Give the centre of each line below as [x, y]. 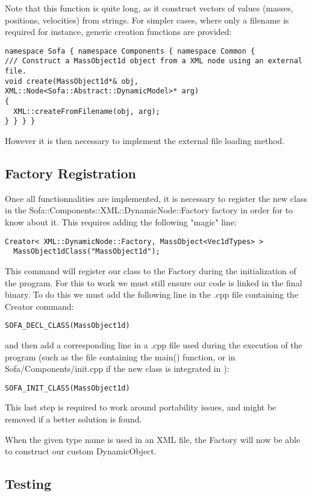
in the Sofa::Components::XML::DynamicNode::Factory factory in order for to [149, 210]
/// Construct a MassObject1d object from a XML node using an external [154, 61]
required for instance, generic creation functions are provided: [118, 32]
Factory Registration [71, 173]
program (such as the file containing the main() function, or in [120, 356]
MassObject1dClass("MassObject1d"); [87, 252]
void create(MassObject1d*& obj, [72, 81]
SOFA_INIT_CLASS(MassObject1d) [67, 388]
